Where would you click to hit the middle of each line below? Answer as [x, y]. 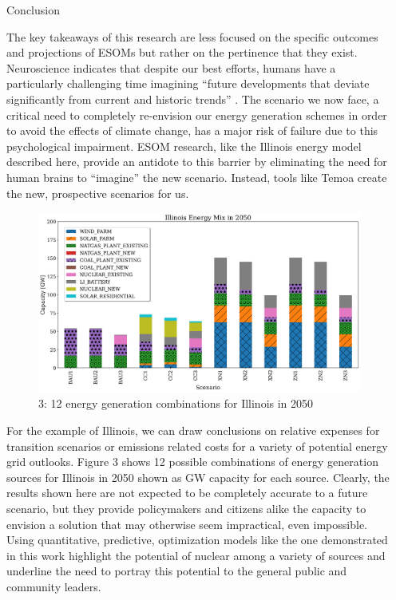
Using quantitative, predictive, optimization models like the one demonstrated [197, 540]
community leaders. [54, 586]
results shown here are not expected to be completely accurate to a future [187, 493]
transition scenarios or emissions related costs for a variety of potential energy [197, 446]
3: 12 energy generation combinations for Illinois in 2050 [176, 403]
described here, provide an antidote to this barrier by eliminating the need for [197, 162]
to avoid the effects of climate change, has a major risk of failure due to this [192, 130]
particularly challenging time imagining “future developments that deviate [188, 83]
